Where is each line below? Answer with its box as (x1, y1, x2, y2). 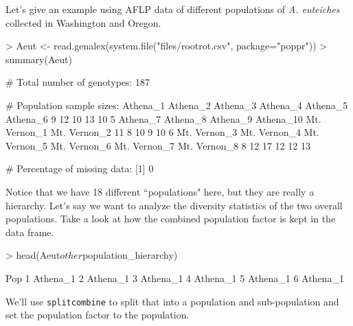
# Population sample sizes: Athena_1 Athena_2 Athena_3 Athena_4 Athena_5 (5, 97, 348, 112)
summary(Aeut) (5, 51, 72, 66)
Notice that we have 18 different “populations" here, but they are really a (5, 184, 315, 198)
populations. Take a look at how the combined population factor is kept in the (5, 211, 336, 226)
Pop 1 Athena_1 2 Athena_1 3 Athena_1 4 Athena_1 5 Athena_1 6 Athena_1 (5, 270, 344, 285)
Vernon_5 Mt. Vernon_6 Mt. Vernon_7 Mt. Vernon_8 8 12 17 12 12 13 (5, 138, 310, 152)
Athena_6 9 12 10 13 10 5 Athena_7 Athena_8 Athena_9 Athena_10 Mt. (5, 111, 321, 126)
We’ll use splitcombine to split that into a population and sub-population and (5, 294, 339, 308)
